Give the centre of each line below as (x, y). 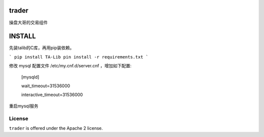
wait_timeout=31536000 (46, 86)
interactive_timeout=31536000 (52, 95)
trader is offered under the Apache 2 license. (56, 128)
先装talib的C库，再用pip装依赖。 (42, 48)
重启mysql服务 (24, 106)
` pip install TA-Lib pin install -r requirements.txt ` (79, 57)
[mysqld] (30, 77)
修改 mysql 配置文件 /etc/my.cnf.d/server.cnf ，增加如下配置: (70, 66)
